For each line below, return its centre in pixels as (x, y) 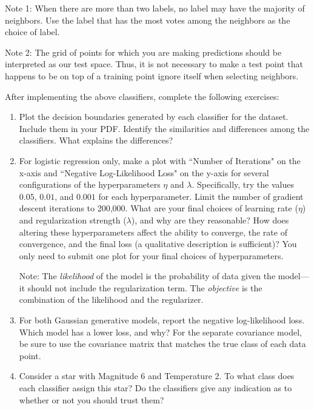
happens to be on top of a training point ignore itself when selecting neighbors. (152, 75)
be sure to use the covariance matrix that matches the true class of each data (162, 344)
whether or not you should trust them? (92, 399)
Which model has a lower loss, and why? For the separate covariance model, (160, 332)
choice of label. (32, 32)
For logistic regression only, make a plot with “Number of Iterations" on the (160, 160)
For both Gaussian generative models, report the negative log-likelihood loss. (162, 320)
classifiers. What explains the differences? (96, 140)
